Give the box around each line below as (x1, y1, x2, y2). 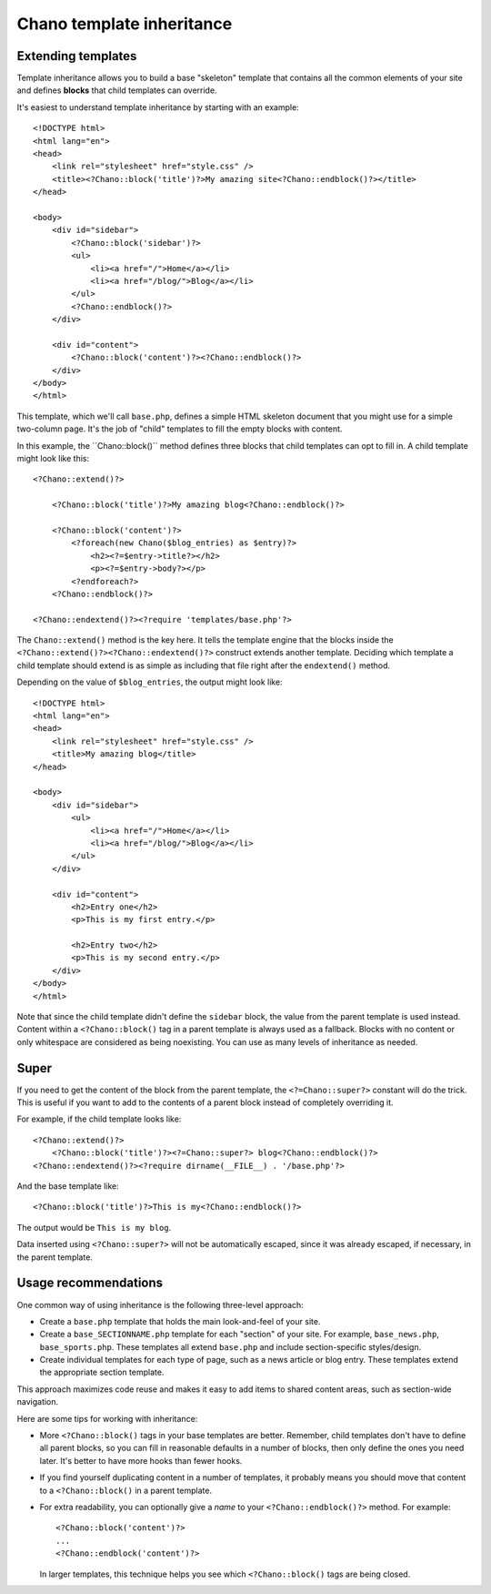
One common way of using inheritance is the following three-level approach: (16, 1299, 304, 1310)
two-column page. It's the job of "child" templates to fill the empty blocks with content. (16, 423, 343, 434)
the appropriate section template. (39, 1366, 165, 1378)
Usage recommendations (16, 1275, 164, 1291)
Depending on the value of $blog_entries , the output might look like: (16, 676, 283, 687)
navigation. (16, 1396, 59, 1407)
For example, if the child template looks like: (16, 1113, 182, 1124)
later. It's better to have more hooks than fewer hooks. (39, 1455, 243, 1466)
